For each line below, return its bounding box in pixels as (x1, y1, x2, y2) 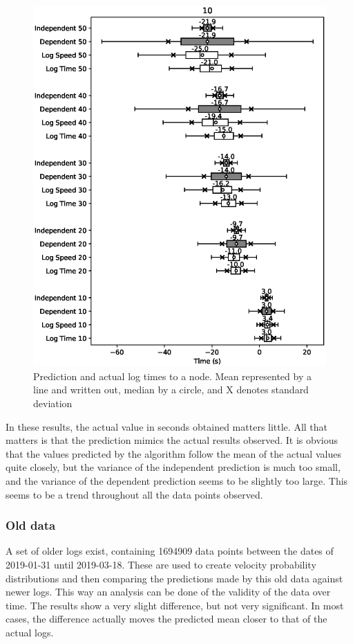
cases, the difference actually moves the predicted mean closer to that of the (6, 611, 327, 626)
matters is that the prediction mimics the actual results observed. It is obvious (6, 433, 338, 447)
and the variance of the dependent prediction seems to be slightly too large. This (6, 473, 348, 488)
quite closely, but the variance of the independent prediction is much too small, (6, 460, 341, 474)
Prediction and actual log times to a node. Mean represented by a (33, 368, 312, 383)
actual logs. (6, 625, 54, 639)
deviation (33, 396, 73, 410)
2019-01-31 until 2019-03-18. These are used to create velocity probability (6, 557, 316, 571)
